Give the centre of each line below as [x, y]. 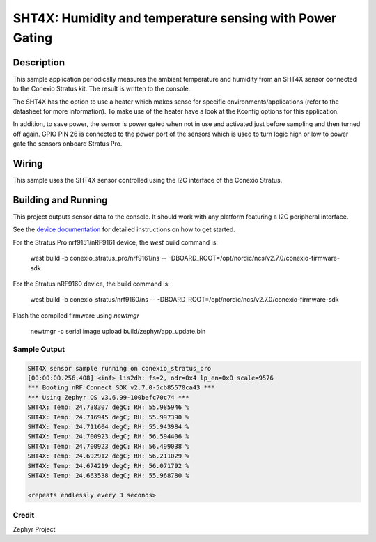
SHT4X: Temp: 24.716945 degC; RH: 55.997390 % [108, 417]
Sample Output [39, 349]
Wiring [28, 164]
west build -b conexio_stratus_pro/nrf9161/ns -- [99, 258]
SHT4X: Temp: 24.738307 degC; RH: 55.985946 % [108, 407]
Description [39, 62]
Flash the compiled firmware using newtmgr [76, 315]
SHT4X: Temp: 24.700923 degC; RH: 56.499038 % [108, 446]
